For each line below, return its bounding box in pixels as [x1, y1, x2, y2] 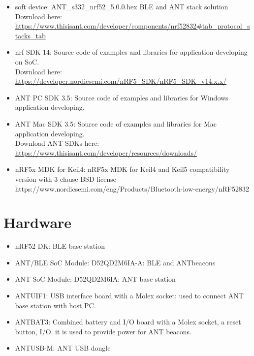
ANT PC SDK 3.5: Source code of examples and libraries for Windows [15, 92, 228, 102]
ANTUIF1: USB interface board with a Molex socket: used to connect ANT [15, 291, 244, 300]
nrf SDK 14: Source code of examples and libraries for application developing [15, 47, 248, 57]
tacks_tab [15, 30, 46, 40]
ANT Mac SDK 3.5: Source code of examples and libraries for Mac [15, 118, 217, 129]
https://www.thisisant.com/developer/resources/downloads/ [15, 147, 197, 158]
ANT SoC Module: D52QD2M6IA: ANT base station [15, 274, 176, 284]
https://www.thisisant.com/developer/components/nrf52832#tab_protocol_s [15, 21, 250, 31]
